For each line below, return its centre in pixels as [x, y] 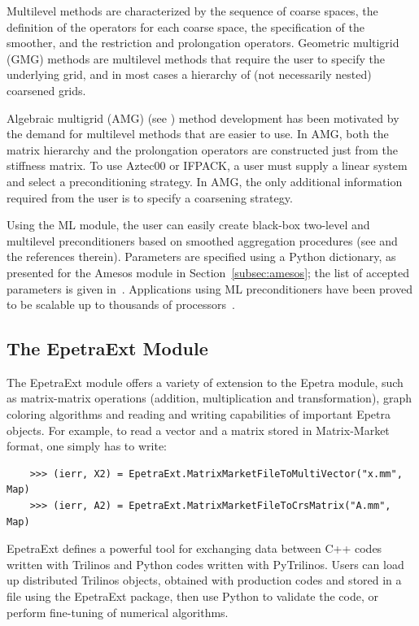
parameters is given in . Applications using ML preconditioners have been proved [209, 288]
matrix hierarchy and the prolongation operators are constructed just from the [202, 149]
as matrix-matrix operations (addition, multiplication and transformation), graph [209, 398]
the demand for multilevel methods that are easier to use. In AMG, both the [198, 134]
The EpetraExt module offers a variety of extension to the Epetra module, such [205, 382]
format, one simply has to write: [87, 446]
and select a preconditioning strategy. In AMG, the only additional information [205, 181]
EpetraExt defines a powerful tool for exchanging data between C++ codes [194, 548]
